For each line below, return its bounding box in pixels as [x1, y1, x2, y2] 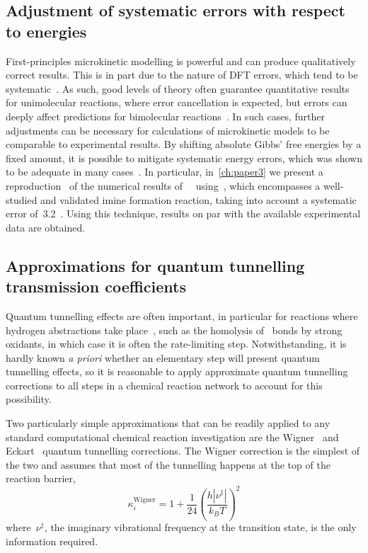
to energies [6, 20, 87, 42]
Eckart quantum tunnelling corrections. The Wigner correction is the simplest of [6, 443, 360, 458]
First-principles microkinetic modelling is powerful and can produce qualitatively [6, 53, 356, 68]
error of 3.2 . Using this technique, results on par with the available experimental [6, 206, 361, 221]
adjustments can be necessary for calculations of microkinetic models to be [6, 122, 330, 137]
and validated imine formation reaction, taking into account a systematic [40, 192, 357, 207]
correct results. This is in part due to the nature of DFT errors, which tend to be [6, 67, 358, 82]
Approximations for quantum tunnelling [6, 254, 305, 276]
